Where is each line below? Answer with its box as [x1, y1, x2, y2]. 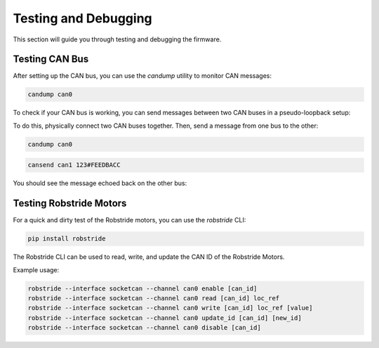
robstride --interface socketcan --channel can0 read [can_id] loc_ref [27, 295, 280, 302]
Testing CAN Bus [13, 53, 89, 65]
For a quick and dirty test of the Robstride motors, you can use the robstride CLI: [13, 216, 246, 225]
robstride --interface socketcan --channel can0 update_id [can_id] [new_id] [27, 314, 302, 322]
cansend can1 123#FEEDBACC [27, 161, 121, 169]
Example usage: [13, 265, 60, 274]
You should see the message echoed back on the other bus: [13, 179, 187, 187]
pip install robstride [27, 235, 106, 243]
